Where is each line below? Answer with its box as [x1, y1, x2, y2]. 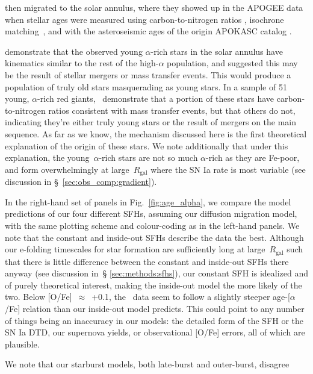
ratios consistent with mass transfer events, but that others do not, [48, 104, 296, 116]
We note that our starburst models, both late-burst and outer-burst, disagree [5, 358, 290, 370]
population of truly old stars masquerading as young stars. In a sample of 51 [5, 80, 287, 93]
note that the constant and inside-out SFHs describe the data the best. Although [5, 231, 304, 243]
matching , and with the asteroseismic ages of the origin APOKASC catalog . [5, 25, 292, 37]
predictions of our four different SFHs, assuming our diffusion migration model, [5, 207, 297, 220]
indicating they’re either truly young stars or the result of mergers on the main [5, 116, 297, 128]
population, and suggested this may [167, 57, 298, 69]
